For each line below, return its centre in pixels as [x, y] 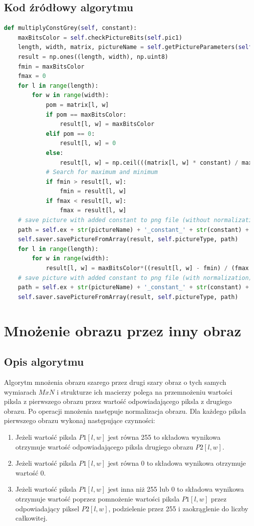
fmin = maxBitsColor [51, 66]
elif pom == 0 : [70, 134]
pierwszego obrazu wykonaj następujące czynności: [80, 420]
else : [54, 153]
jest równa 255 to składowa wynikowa [164, 437]
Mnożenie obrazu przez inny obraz [123, 330]
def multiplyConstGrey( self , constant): [71, 28]
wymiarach [20, 391]
